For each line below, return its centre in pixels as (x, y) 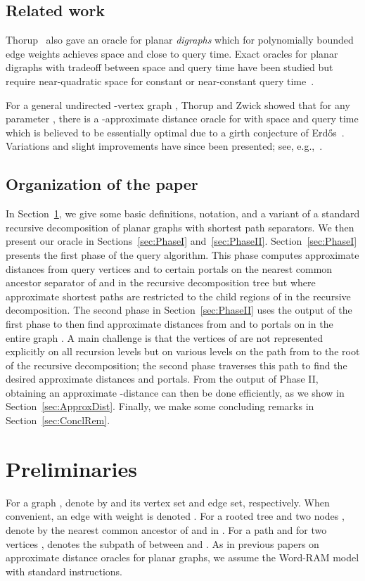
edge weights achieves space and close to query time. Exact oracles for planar (172, 53)
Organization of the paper (102, 184)
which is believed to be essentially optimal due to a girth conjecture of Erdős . (175, 132)
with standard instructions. (64, 571)
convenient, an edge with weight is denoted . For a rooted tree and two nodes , (175, 516)
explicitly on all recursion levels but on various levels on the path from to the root (183, 351)
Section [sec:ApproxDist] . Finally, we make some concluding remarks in (160, 406)
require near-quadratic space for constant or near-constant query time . (160, 81)
